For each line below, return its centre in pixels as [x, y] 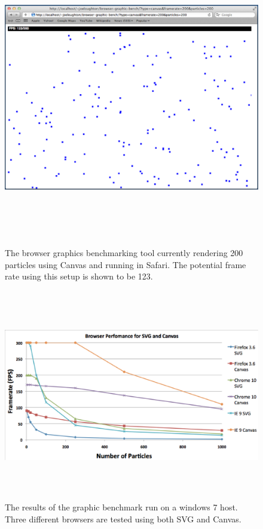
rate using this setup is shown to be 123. [79, 276]
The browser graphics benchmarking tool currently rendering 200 [124, 253]
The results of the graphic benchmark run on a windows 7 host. [121, 507]
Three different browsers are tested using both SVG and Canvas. [123, 519]
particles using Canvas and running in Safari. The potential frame [126, 264]
